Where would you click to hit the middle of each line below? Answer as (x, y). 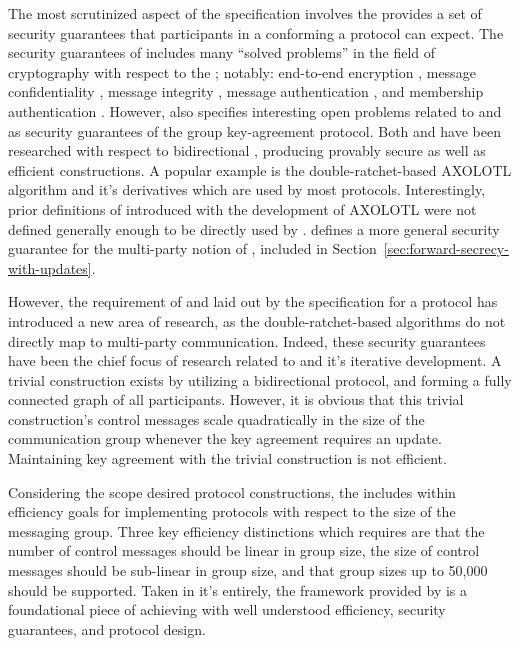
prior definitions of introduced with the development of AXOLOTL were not (242, 208)
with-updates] (50, 267)
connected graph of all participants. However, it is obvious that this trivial (236, 399)
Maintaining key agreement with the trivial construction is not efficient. (227, 458)
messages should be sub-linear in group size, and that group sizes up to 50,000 (248, 570)
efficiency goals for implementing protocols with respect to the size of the (232, 511)
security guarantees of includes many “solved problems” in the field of (222, 52)
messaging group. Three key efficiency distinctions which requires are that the (246, 530)
